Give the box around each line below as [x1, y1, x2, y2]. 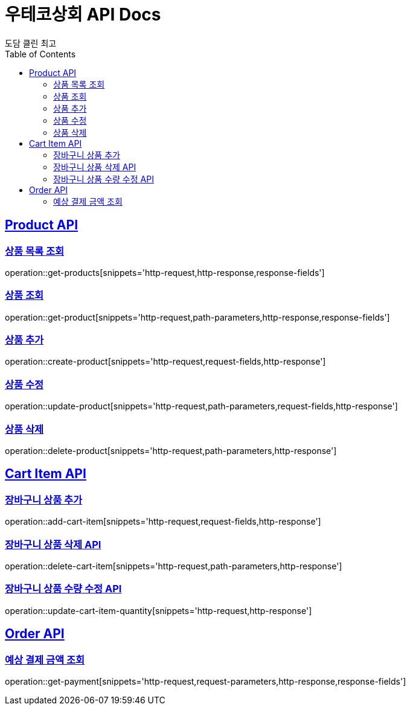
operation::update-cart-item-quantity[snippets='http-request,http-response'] [5, 605, 312, 616]
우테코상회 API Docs [5, 4, 161, 25]
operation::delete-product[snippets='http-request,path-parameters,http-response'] [5, 445, 337, 456]
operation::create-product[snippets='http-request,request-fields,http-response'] [5, 356, 326, 367]
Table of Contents [5, 48, 76, 59]
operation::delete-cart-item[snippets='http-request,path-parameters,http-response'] [5, 560, 342, 571]
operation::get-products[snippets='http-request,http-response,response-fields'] [5, 267, 325, 278]
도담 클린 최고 [5, 37, 57, 48]
